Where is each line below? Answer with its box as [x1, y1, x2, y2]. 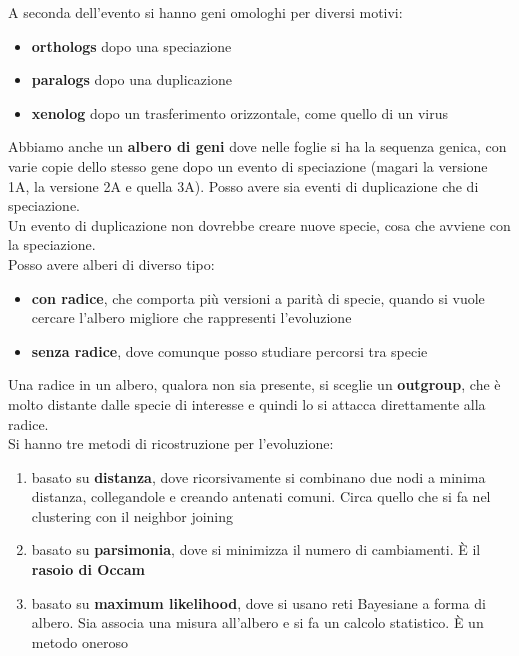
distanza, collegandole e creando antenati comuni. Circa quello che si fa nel [31, 486, 491, 507]
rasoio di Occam [31, 559, 145, 580]
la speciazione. [8, 234, 96, 255]
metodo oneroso [31, 631, 128, 652]
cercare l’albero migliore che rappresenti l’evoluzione [31, 307, 352, 328]
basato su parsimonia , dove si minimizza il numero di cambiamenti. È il [31, 539, 481, 560]
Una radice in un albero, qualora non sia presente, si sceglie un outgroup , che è [8, 374, 501, 395]
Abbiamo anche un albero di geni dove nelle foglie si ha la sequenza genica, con [8, 136, 507, 157]
